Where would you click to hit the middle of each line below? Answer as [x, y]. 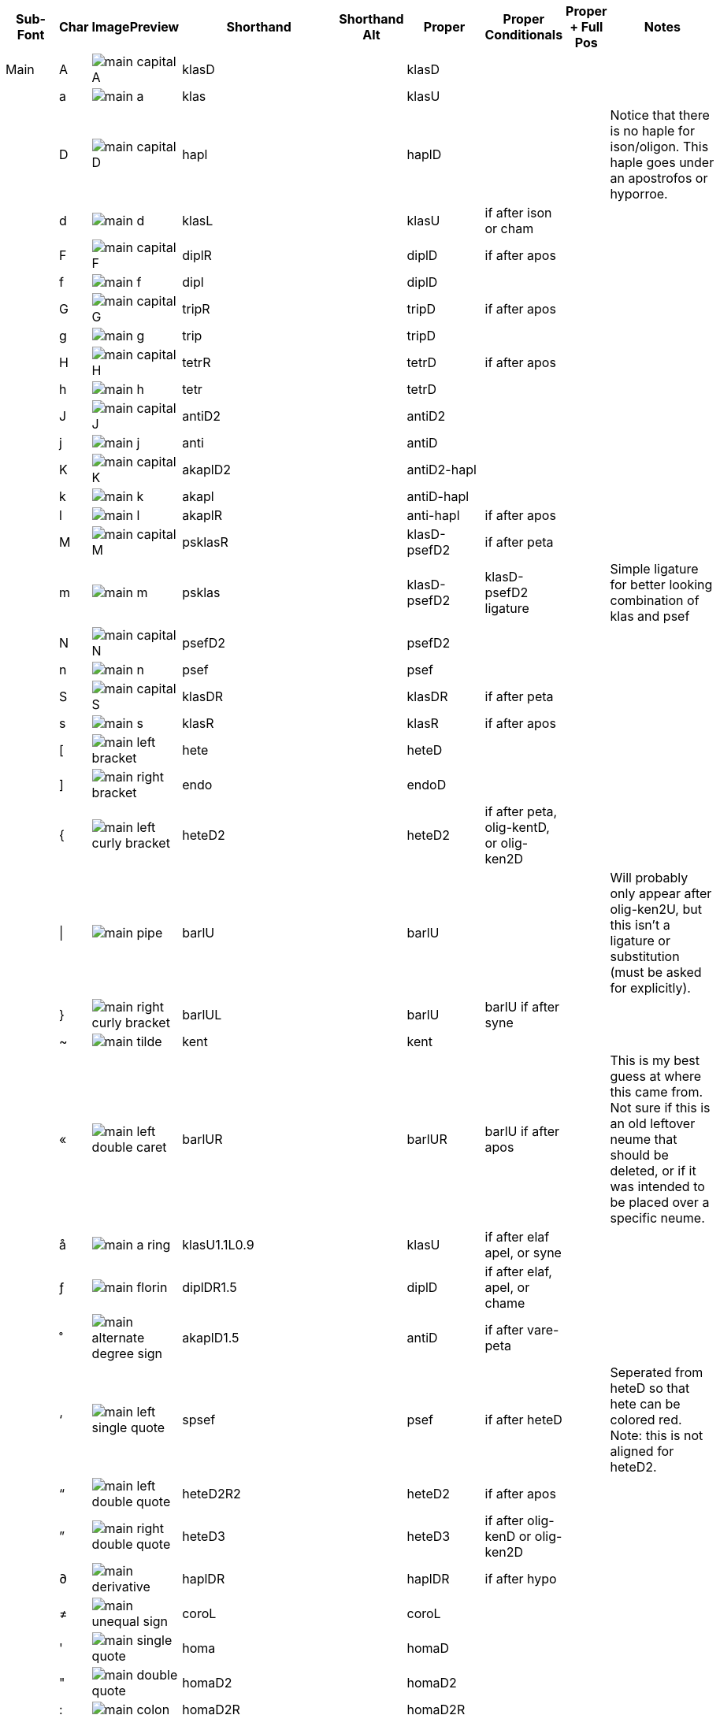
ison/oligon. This [659, 147]
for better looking [661, 585]
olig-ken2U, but [656, 909]
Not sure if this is [660, 1108]
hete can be [645, 1404]
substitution [645, 956]
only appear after [661, 893]
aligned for [642, 1451]
